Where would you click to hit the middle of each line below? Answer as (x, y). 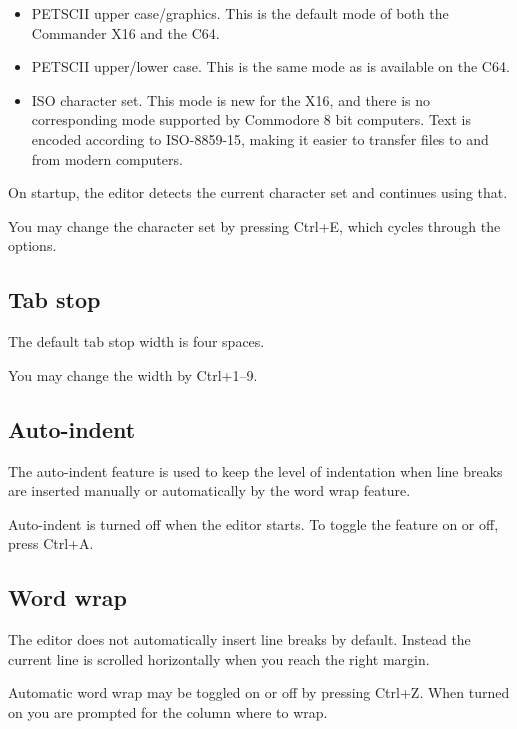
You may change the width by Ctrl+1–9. (133, 374)
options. (32, 245)
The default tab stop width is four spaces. (136, 341)
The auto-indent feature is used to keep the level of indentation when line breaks (255, 470)
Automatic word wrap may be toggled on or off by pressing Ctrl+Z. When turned (259, 692)
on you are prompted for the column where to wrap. (168, 711)
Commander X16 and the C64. (125, 32)
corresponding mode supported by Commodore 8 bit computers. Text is (251, 119)
